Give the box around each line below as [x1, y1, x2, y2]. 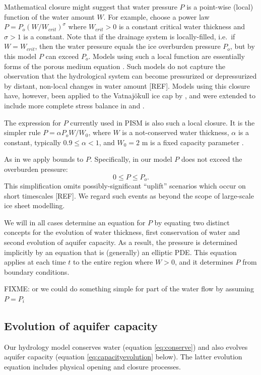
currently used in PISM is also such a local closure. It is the [70, 117, 255, 128]
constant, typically [4, 137, 61, 147]
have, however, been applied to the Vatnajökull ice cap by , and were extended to [4, 90, 256, 101]
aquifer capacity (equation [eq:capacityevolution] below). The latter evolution [4, 351, 242, 362]
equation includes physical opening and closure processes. [4, 361, 181, 371]
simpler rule [4, 127, 41, 138]
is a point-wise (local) [186, 2, 253, 12]
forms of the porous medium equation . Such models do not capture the [4, 60, 226, 71]
